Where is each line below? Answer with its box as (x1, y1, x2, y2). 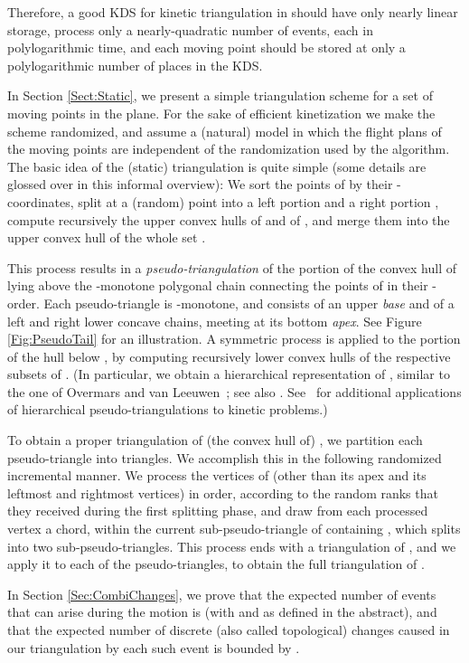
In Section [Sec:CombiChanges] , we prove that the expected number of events (7, 584, 436, 603)
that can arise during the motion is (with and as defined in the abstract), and (7, 602, 437, 621)
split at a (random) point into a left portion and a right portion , (78, 192, 439, 211)
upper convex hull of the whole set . (7, 228, 206, 247)
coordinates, (7, 192, 74, 211)
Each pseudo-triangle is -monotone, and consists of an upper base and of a (43, 293, 455, 312)
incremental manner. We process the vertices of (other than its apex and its (7, 466, 427, 485)
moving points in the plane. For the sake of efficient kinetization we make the (7, 103, 436, 122)
